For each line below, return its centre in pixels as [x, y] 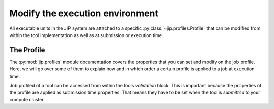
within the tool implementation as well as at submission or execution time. [86, 35]
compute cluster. [27, 99]
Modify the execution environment [84, 13]
